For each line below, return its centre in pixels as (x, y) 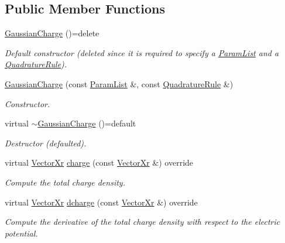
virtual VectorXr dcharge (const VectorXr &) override (101, 202)
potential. (21, 233)
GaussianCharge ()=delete (52, 33)
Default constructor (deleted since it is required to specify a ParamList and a (142, 52)
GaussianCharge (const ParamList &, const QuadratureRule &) (119, 83)
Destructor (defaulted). (46, 143)
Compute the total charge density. (65, 182)
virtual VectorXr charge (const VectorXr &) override (99, 162)
